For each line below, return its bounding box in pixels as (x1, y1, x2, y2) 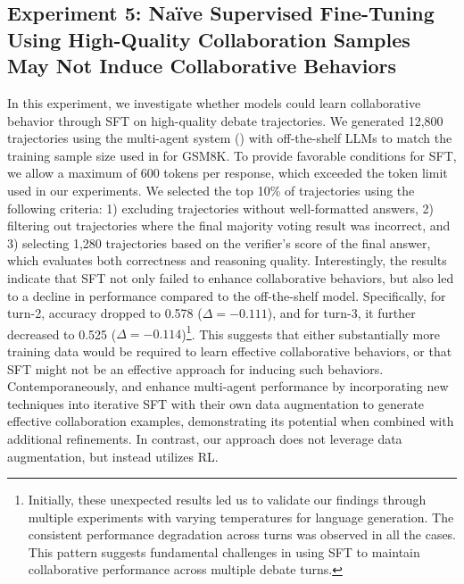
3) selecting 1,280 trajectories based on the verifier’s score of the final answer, (7, 233, 431, 252)
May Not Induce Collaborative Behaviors (7, 52, 396, 79)
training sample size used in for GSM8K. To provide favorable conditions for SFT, (7, 146, 457, 164)
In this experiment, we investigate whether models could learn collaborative (7, 93, 421, 112)
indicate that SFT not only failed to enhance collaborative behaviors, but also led (7, 268, 454, 287)
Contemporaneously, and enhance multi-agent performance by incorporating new (7, 377, 449, 396)
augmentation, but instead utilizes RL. (7, 446, 219, 465)
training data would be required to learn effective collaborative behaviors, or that (7, 341, 452, 360)
